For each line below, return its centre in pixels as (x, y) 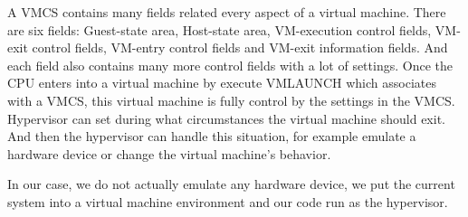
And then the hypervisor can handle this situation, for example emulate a (212, 136)
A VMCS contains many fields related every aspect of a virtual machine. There (227, 12)
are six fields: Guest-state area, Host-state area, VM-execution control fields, (220, 29)
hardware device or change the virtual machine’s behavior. (169, 153)
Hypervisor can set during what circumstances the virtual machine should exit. (226, 118)
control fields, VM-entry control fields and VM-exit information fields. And (240, 47)
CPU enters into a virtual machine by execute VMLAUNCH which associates (222, 83)
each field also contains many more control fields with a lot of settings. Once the (230, 65)
